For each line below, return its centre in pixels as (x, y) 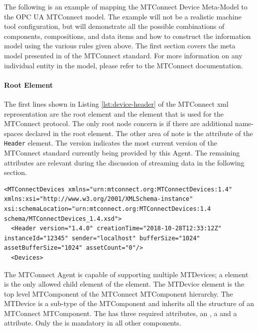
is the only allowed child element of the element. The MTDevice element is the (124, 284)
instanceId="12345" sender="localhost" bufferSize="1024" (102, 238)
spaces (14, 133)
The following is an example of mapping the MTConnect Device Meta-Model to (126, 6)
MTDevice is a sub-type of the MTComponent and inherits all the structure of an (129, 303)
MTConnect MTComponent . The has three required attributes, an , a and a (121, 313)
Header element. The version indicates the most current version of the (111, 143)
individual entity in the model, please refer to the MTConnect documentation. (124, 65)
